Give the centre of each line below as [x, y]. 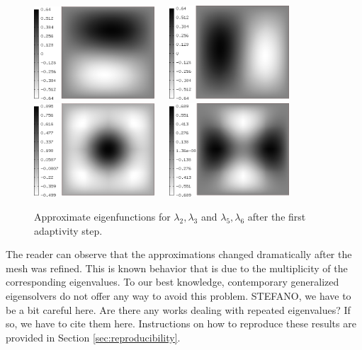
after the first [277, 217]
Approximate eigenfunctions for [102, 217]
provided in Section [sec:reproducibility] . [93, 337]
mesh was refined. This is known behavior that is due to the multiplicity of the [177, 268]
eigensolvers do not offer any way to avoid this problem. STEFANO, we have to [179, 296]
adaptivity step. [68, 230]
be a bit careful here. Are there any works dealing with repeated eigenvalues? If [178, 309]
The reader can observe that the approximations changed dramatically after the [179, 254]
